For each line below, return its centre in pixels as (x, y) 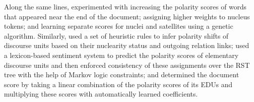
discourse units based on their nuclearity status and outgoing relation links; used (127, 45)
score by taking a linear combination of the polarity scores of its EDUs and (118, 84)
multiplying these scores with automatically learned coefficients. (101, 94)
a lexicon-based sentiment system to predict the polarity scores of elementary (121, 55)
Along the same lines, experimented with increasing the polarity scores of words (125, 6)
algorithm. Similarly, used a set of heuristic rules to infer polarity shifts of (116, 35)
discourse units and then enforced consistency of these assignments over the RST (127, 65)
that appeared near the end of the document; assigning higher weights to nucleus (127, 16)
